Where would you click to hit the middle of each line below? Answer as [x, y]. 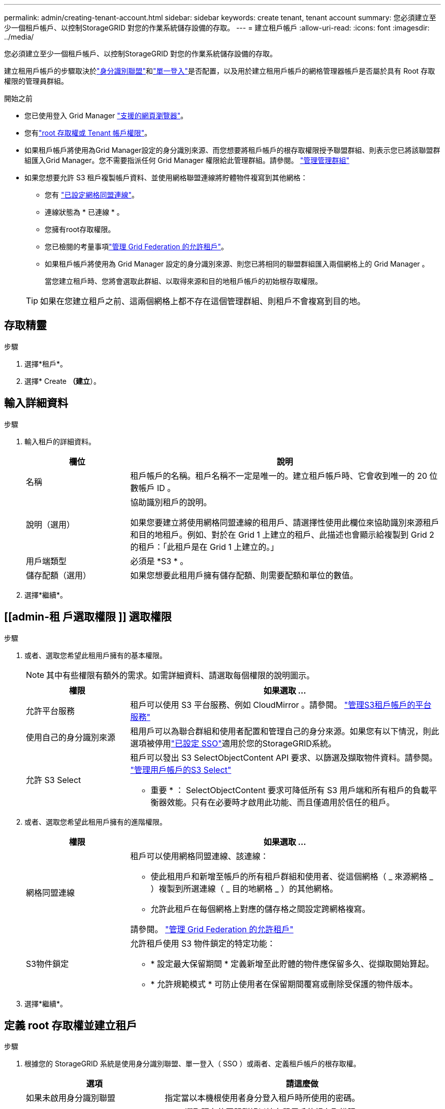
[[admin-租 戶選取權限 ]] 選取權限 [88, 617]
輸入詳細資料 [36, 403]
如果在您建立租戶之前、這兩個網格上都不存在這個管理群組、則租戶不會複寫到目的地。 [203, 301]
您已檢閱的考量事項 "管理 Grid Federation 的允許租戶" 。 [137, 247]
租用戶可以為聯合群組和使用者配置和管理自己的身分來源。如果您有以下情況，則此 [285, 731]
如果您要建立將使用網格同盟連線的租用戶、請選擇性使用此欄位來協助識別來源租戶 [285, 522]
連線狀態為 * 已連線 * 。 [84, 212]
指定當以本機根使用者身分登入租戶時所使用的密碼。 [262, 1098]
